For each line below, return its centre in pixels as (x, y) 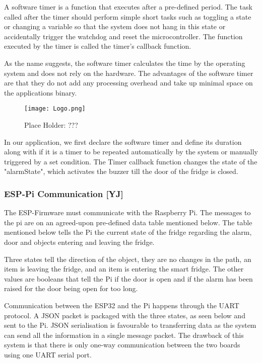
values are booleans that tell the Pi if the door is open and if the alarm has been (128, 278)
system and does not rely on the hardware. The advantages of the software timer (129, 73)
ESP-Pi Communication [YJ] (64, 193)
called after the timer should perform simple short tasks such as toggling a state (128, 16)
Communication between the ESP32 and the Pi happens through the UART (122, 305)
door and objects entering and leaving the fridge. (79, 242)
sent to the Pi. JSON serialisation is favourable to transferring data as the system (130, 325)
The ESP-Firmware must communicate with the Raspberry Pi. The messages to (127, 212)
